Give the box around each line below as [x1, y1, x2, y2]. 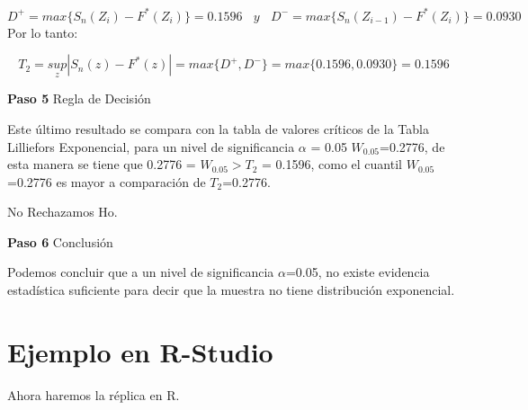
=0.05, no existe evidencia [285, 263, 430, 281]
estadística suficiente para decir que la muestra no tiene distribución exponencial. [7, 281, 455, 299]
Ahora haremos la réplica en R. [7, 385, 180, 404]
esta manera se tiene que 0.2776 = [7, 155, 196, 174]
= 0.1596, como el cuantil [262, 155, 402, 174]
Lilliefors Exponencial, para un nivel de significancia [7, 137, 295, 156]
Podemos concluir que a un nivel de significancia [7, 263, 274, 281]
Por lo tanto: [7, 22, 78, 41]
